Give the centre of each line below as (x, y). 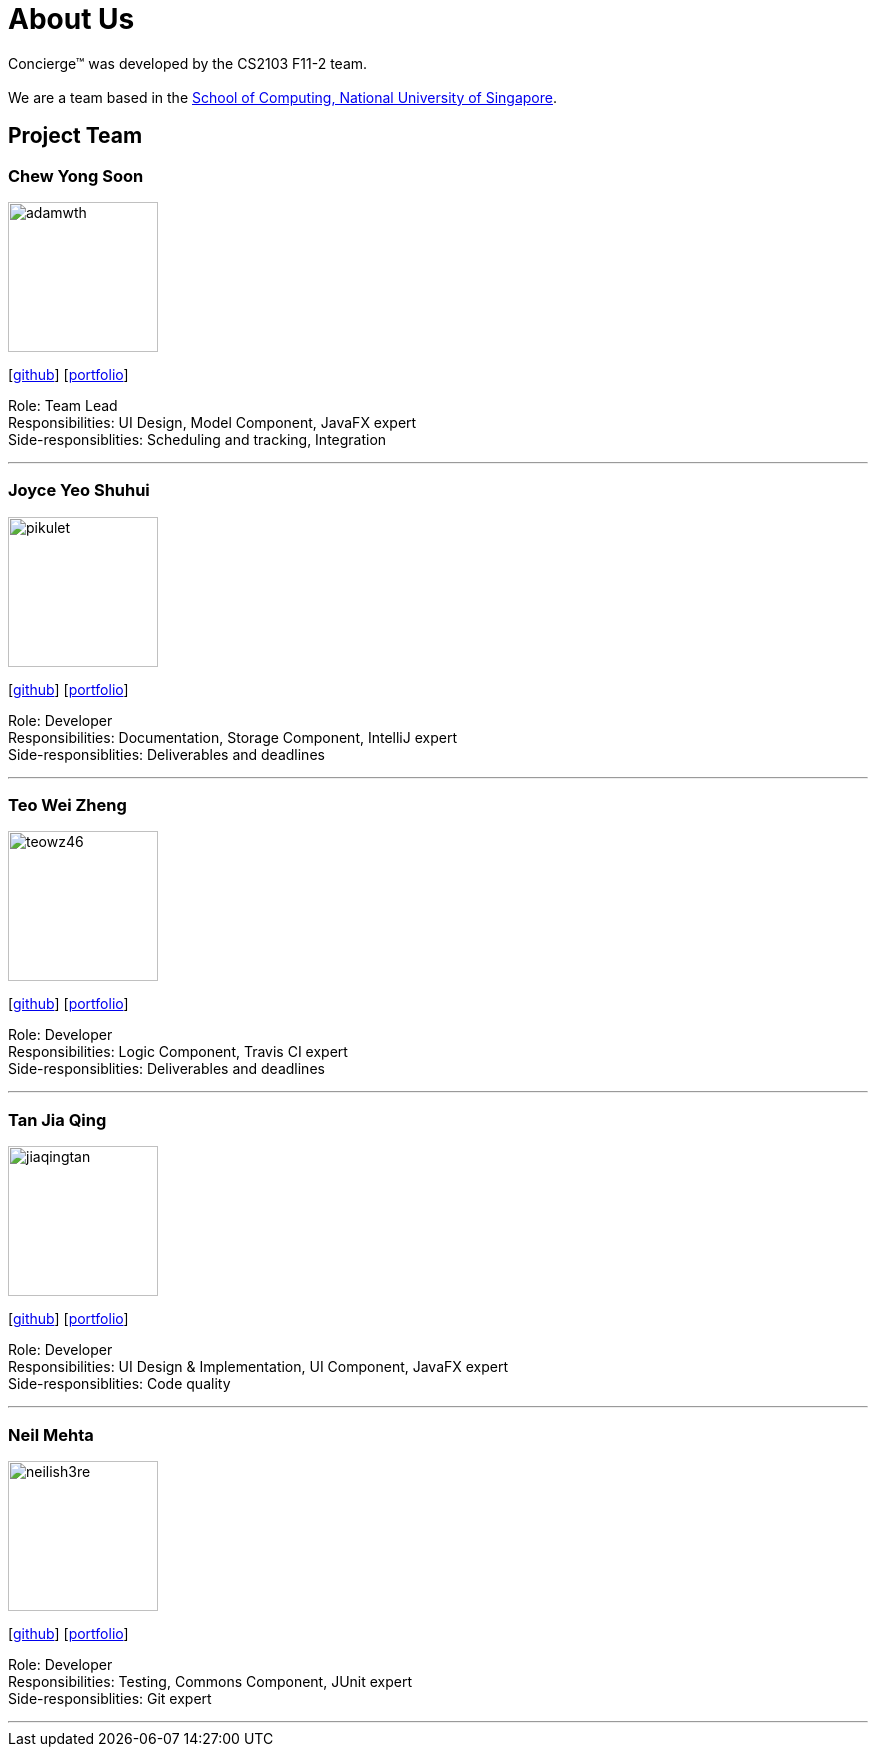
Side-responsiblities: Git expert (110, 1698)
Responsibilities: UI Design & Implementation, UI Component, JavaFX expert (258, 1367)
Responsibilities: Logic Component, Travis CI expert (178, 1052)
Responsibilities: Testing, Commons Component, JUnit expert (210, 1681)
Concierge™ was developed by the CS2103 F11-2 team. (188, 63)
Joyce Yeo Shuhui (79, 490)
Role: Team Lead (63, 405)
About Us (71, 19)
